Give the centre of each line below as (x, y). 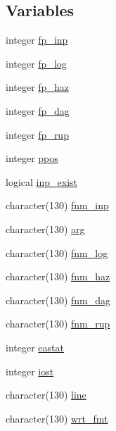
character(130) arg (45, 229)
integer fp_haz (37, 87)
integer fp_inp (37, 40)
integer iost (30, 371)
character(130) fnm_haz (58, 276)
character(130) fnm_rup (58, 324)
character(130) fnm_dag (58, 300)
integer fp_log (36, 63)
